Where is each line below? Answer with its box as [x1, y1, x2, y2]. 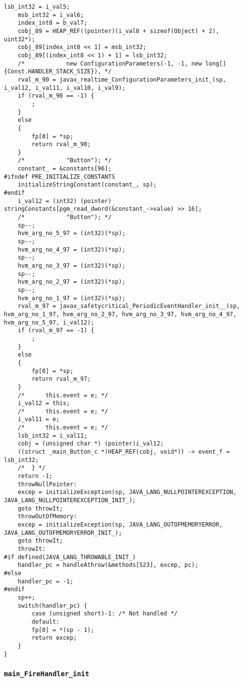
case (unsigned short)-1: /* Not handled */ [32, 610, 178, 617]
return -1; [17, 473, 53, 480]
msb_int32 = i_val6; [17, 11, 84, 18]
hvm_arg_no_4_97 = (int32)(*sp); [17, 246, 126, 253]
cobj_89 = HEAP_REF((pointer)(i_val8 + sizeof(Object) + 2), [17, 27, 219, 34]
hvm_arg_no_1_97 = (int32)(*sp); [17, 294, 126, 302]
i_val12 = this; [17, 400, 70, 407]
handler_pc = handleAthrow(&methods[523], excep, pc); [17, 562, 198, 569]
